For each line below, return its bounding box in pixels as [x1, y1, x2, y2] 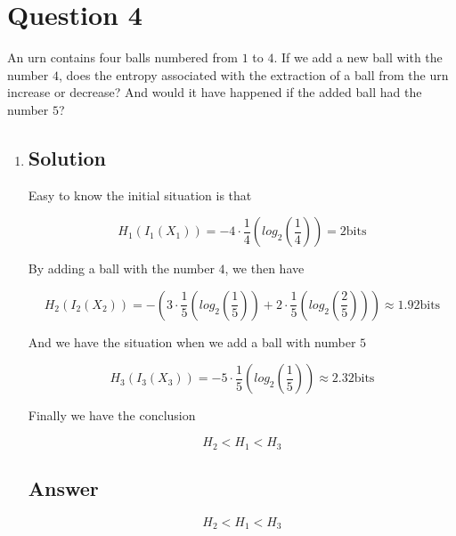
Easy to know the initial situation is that [28, 185, 252, 204]
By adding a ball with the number [28, 259, 215, 278]
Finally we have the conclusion [28, 406, 196, 425]
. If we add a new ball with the [273, 48, 443, 67]
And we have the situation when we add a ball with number [28, 332, 356, 351]
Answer [28, 474, 99, 501]
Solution [28, 143, 106, 171]
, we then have [224, 259, 305, 278]
